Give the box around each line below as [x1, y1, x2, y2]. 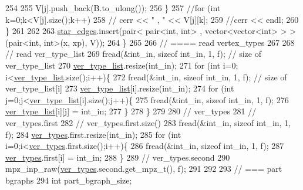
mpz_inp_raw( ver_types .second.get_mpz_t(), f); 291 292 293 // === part [5, 162, 282, 175]
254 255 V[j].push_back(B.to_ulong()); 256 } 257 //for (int [5, 2, 221, 13]
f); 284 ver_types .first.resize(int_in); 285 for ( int [5, 128, 181, 140]
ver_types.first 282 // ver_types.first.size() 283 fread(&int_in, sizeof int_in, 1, [5, 116, 291, 128]
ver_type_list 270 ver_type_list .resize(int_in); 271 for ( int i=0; [5, 59, 238, 71]
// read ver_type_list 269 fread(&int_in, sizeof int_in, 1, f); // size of [5, 48, 261, 60]
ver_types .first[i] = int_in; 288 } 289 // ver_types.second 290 [5, 151, 230, 163]
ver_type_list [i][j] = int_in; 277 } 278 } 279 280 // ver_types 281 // [5, 105, 257, 117]
